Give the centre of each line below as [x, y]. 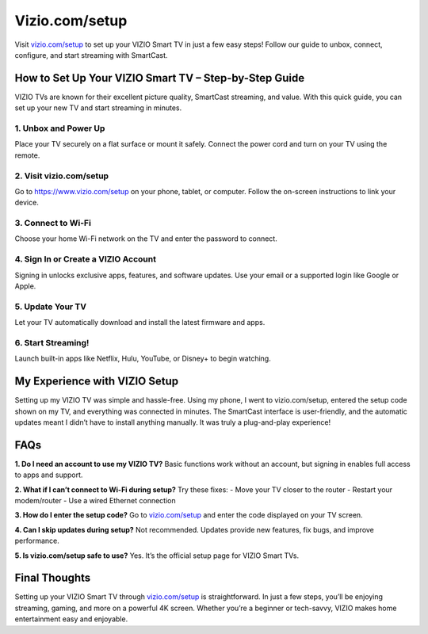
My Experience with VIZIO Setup [97, 382]
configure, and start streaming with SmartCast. [91, 55]
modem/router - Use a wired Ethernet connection [95, 501]
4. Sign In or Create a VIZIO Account [85, 259]
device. [27, 203]
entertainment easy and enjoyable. [71, 619]
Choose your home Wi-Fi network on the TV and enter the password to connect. [146, 239]
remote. [27, 155]
